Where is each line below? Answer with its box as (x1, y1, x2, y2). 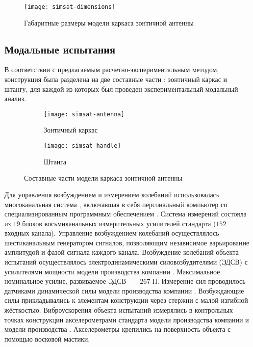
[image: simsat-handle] (44, 142, 121, 150)
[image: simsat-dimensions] (24, 3, 116, 10)
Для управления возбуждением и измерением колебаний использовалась (4, 189, 220, 199)
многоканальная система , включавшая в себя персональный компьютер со (4, 199, 228, 209)
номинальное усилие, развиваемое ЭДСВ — (4, 276, 137, 286)
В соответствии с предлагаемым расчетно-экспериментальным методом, (4, 64, 219, 75)
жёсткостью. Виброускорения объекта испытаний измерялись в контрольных (4, 305, 233, 315)
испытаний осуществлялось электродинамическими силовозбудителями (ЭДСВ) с (4, 257, 248, 267)
